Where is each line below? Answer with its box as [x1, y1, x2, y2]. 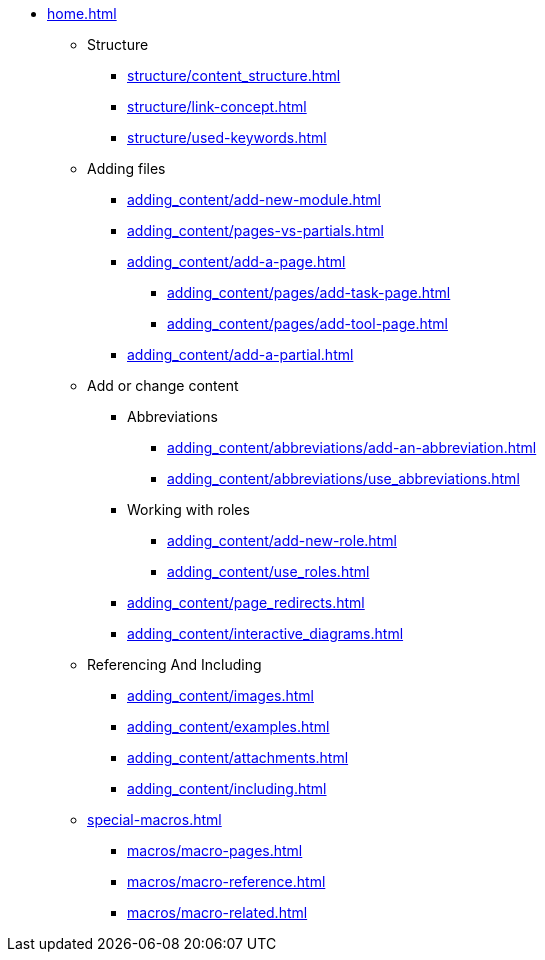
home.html [47, 5, 117, 22]
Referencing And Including [87, 656, 262, 673]
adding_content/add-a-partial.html [127, 346, 354, 363]
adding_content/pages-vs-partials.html [127, 222, 384, 239]
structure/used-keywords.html [127, 129, 327, 146]
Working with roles [127, 501, 250, 518]
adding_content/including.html [127, 780, 327, 797]
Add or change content [87, 377, 239, 394]
